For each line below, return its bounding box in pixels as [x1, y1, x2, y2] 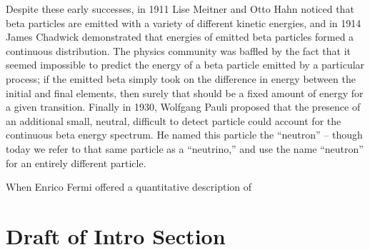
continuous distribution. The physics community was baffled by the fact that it [6, 43, 351, 58]
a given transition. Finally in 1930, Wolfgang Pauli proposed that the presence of [6, 99, 361, 114]
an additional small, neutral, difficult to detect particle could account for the [6, 113, 341, 128]
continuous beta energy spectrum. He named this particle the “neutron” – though [6, 127, 363, 142]
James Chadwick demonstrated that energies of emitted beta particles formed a [6, 29, 354, 44]
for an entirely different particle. [6, 155, 146, 170]
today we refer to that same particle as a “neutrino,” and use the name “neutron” [6, 141, 364, 156]
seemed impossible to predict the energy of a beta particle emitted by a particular [6, 57, 365, 72]
